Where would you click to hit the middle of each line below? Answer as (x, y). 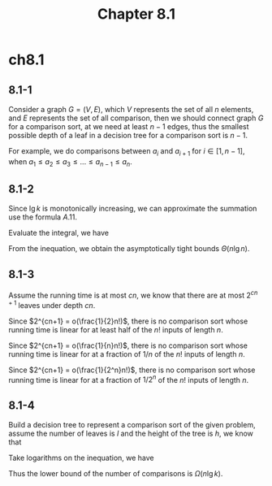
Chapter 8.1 (136, 14)
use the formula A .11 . (43, 217)
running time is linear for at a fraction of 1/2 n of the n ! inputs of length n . (129, 379)
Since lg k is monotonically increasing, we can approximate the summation (133, 209)
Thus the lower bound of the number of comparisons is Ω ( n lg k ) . (116, 473)
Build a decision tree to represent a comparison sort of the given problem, (132, 425)
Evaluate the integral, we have (59, 233)
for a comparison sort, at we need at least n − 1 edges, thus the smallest (129, 126)
